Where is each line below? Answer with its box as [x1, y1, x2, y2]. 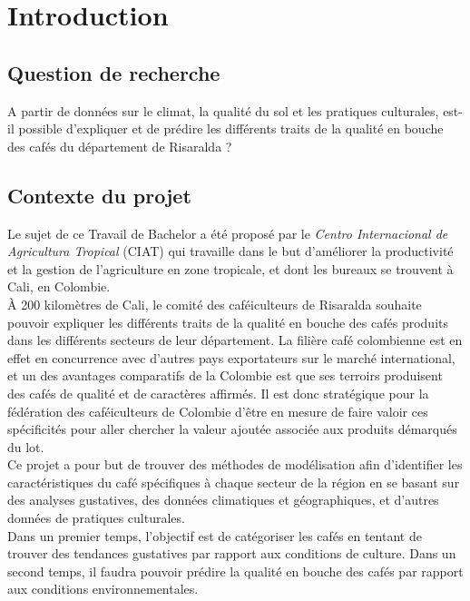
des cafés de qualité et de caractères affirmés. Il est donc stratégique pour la [7, 383, 429, 402]
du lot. [7, 437, 44, 456]
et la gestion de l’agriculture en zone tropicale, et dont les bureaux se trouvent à [7, 259, 454, 278]
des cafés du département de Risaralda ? [7, 136, 232, 155]
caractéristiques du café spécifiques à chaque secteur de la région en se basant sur [7, 472, 460, 491]
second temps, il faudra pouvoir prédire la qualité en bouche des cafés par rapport [7, 561, 464, 580]
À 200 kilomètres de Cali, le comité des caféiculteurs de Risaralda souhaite [7, 294, 422, 313]
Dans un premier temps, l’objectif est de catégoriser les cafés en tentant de [7, 526, 422, 545]
